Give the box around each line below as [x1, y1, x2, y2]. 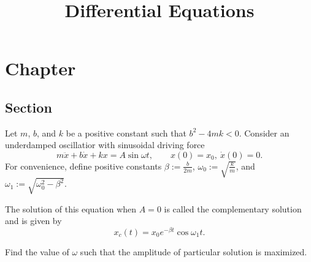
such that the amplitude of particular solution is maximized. [80, 245, 307, 258]
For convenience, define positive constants [5, 159, 162, 172]
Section [5, 97, 52, 116]
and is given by [5, 214, 62, 227]
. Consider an [239, 126, 290, 139]
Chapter [5, 56, 76, 81]
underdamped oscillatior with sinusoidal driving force [5, 138, 205, 151]
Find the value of [5, 245, 69, 258]
